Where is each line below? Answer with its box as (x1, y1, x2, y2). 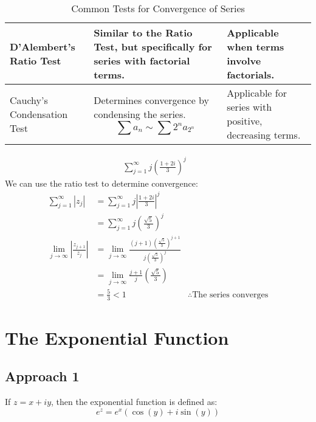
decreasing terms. (227, 128, 301, 142)
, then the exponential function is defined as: (51, 395, 218, 408)
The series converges (192, 290, 269, 299)
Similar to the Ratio (94, 26, 193, 40)
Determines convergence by (94, 92, 209, 107)
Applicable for (227, 86, 287, 100)
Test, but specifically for (94, 40, 212, 54)
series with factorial (94, 54, 190, 67)
